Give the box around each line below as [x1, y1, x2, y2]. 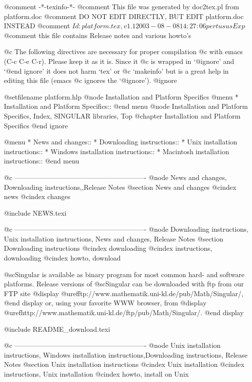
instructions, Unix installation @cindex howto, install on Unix [4, 369, 189, 379]
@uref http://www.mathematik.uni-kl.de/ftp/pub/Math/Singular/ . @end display [4, 307, 244, 318]
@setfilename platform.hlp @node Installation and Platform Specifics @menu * [4, 91, 239, 101]
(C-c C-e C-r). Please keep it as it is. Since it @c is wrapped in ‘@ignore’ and [4, 56, 234, 66]
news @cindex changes [4, 191, 71, 201]
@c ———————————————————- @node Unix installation [4, 340, 221, 350]
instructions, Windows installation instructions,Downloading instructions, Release [4, 349, 248, 360]
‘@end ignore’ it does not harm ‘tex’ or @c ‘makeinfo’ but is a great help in [4, 65, 229, 76]
